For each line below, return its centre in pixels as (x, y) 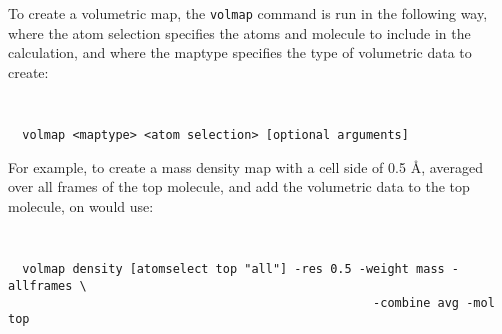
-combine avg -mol (434, 302)
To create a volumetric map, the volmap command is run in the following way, (248, 13)
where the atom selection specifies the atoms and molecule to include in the (239, 32)
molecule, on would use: (81, 205)
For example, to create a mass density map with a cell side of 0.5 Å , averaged (245, 166)
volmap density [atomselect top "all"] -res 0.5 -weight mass (233, 269)
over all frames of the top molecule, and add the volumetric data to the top (239, 186)
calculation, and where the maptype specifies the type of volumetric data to (240, 52)
